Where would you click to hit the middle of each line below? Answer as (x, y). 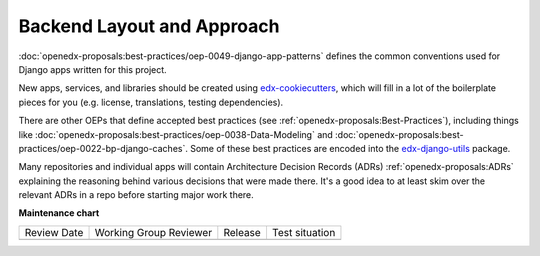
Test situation (303, 232)
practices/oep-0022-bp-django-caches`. (103, 148)
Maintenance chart (59, 213)
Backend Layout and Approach (149, 26)
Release (242, 232)
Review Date (54, 232)
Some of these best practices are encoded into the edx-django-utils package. (350, 148)
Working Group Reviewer (153, 232)
